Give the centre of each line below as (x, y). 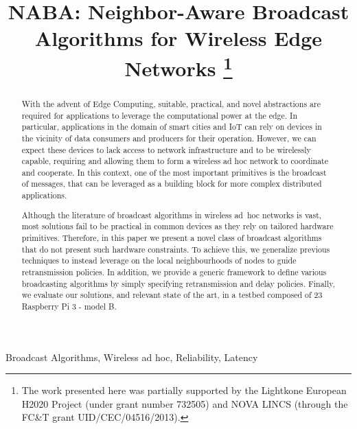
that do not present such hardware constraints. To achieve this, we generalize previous (176, 249)
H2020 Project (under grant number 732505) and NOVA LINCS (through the (185, 403)
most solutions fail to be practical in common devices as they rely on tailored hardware (177, 226)
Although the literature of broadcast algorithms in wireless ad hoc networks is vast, (172, 214)
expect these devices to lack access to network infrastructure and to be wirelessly (166, 149)
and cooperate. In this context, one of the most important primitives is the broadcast (174, 172)
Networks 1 (178, 66)
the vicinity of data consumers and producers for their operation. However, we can (169, 138)
